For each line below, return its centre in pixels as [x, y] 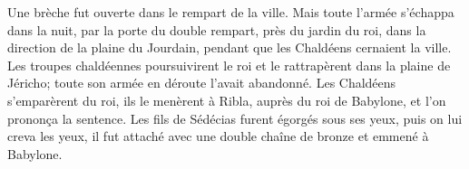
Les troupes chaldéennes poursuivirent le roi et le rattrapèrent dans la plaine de [229, 65]
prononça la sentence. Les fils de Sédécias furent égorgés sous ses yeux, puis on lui [235, 118]
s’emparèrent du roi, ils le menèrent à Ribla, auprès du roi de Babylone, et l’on [227, 100]
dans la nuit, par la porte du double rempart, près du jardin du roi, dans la [217, 29]
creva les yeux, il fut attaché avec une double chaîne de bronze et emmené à [218, 136]
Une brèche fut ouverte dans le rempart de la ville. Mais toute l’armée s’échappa [231, 12]
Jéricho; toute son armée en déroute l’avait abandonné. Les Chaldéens [202, 83]
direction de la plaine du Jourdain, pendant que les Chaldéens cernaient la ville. [230, 47]
